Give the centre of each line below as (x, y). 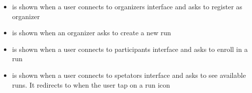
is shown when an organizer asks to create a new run (91, 33)
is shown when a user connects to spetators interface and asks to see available (129, 75)
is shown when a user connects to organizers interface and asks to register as (127, 6)
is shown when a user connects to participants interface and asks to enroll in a (130, 49)
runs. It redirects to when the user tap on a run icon (91, 84)
